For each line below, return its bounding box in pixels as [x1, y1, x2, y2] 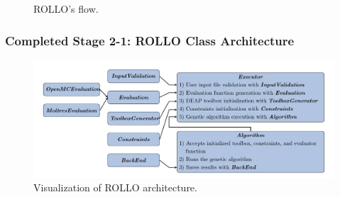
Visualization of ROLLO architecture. [33, 180, 197, 195]
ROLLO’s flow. [33, 1, 99, 16]
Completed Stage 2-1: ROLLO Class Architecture [5, 31, 295, 49]
